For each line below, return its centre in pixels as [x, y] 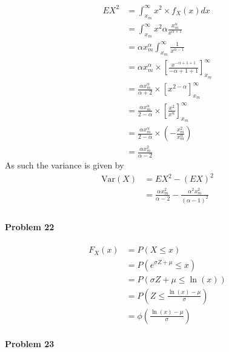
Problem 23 [30, 344]
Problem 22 [30, 227]
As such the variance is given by [65, 165]
